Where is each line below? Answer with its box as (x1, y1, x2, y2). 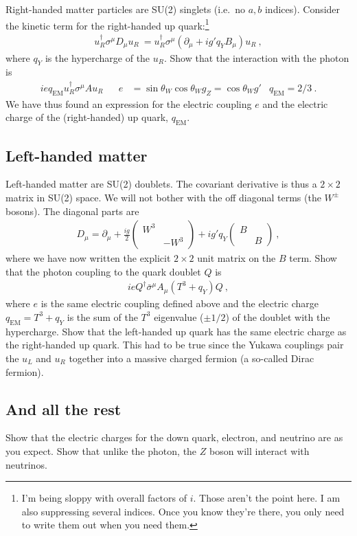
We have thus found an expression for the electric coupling (5, 96, 252, 111)
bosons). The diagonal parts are (5, 203, 139, 218)
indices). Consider (264, 2, 341, 16)
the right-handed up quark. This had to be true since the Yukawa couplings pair (5, 337, 344, 352)
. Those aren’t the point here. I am (193, 491, 341, 505)
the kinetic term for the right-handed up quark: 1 (5, 16, 209, 32)
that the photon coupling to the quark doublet (5, 264, 201, 278)
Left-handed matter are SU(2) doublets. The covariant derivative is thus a (5, 177, 317, 191)
